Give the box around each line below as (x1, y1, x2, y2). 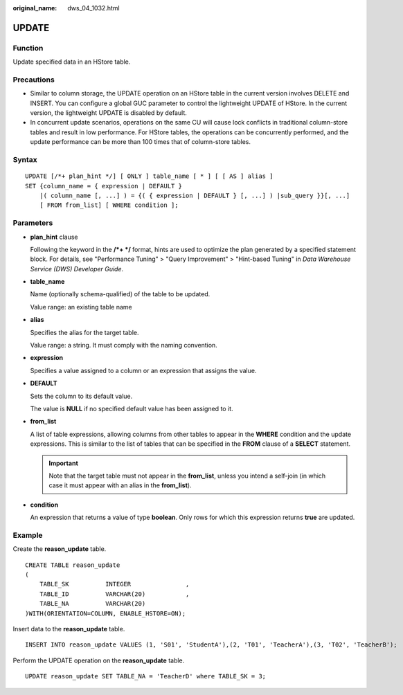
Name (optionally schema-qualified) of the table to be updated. (30, 290, 211, 298)
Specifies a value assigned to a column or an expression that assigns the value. (30, 366, 257, 374)
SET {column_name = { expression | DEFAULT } (25, 182, 183, 190)
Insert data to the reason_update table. (12, 624, 125, 633)
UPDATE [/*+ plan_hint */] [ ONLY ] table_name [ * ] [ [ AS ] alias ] (25, 172, 274, 180)
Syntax (12, 155, 37, 165)
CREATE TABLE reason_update (25, 561, 120, 569)
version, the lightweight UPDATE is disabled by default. (30, 109, 187, 117)
